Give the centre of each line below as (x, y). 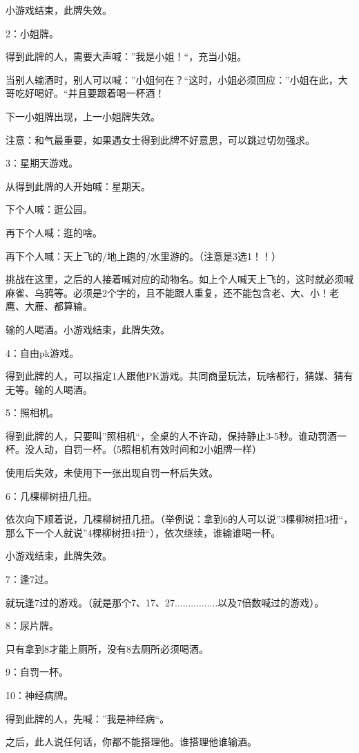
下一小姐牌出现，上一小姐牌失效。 (83, 116)
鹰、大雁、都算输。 (49, 306)
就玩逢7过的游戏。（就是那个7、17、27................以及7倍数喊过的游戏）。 (165, 602)
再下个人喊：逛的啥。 (54, 232)
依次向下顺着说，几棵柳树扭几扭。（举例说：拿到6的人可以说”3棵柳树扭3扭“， (179, 519)
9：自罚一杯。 (37, 672)
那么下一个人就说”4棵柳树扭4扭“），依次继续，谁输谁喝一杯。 (143, 532)
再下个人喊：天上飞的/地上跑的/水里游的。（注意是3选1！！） (143, 255)
